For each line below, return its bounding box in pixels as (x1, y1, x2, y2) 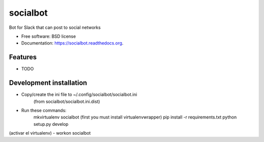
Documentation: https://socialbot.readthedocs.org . (21, 40, 124, 46)
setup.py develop (33, 121, 68, 127)
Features (9, 53, 37, 61)
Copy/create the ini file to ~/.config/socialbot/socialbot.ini (21, 92, 137, 97)
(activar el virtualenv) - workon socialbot (9, 130, 91, 136)
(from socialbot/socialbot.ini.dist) (33, 98, 100, 104)
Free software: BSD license (21, 33, 76, 39)
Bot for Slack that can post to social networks (9, 24, 101, 30)
